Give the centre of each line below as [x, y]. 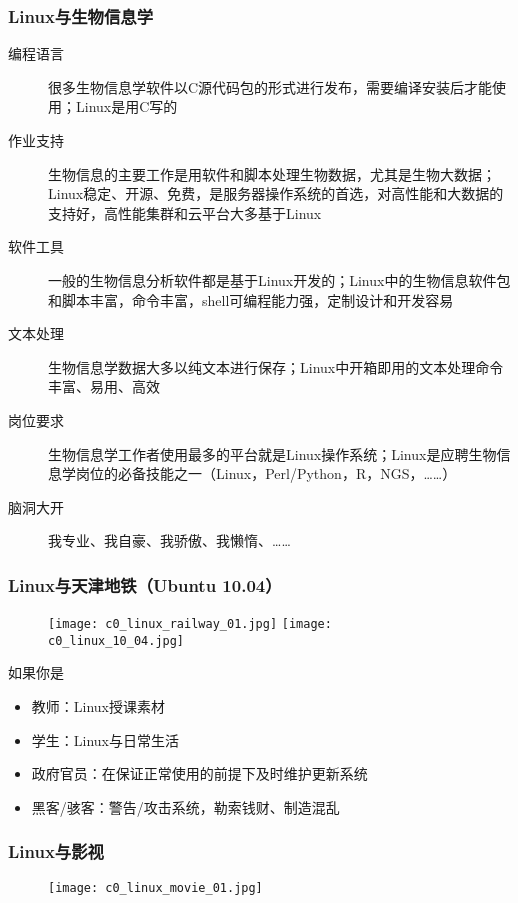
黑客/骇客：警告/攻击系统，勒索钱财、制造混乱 [185, 806]
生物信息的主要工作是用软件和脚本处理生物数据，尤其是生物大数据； [272, 173]
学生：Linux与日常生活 [105, 739]
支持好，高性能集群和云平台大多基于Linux [185, 212]
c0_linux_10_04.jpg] [116, 640]
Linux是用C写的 [126, 106]
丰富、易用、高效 [104, 386]
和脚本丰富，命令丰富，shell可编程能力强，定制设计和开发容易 [251, 299]
